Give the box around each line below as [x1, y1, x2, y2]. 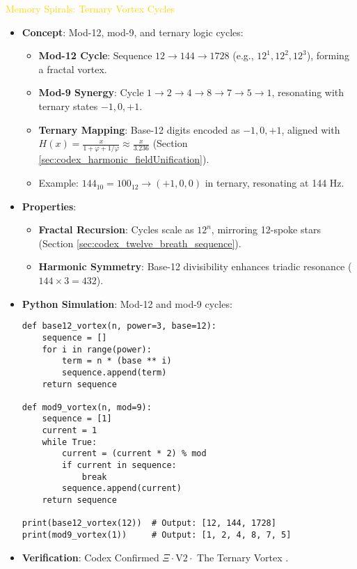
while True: [42, 437, 97, 447]
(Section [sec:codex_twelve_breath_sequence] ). [38, 235, 241, 250]
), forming [306, 48, 349, 63]
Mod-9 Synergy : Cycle [38, 85, 144, 100]
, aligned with [281, 122, 340, 137]
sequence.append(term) [62, 367, 167, 377]
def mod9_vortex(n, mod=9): [22, 402, 152, 412]
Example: [38, 176, 79, 190]
